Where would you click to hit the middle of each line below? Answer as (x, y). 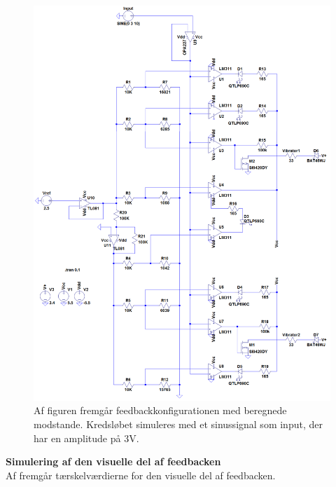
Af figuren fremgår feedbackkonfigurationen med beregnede (160, 410)
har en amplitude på (77, 438)
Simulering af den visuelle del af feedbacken (113, 461)
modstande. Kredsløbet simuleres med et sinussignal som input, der (178, 424)
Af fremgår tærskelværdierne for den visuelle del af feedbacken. (141, 475)
